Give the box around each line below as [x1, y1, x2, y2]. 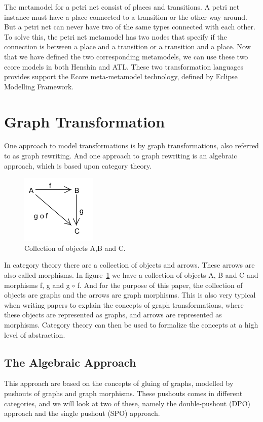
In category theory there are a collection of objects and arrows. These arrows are [4, 259, 255, 270]
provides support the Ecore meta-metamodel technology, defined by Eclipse [4, 71, 238, 82]
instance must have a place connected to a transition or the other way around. [4, 11, 247, 22]
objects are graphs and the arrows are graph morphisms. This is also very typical [4, 289, 256, 300]
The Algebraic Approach [4, 354, 136, 370]
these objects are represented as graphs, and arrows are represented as [4, 309, 222, 320]
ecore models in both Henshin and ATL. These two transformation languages [4, 61, 244, 72]
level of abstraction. [4, 329, 65, 340]
